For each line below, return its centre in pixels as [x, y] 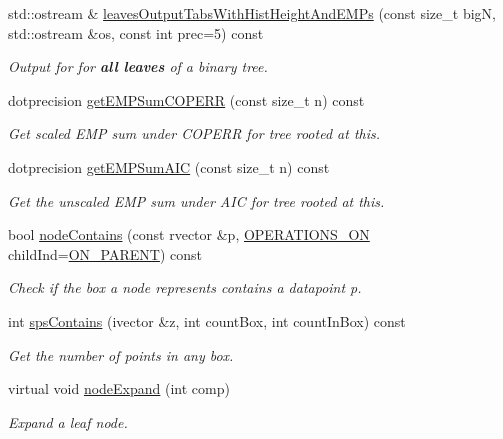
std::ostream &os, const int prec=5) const [136, 32]
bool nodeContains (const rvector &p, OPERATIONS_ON [189, 234]
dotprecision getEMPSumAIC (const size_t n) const [169, 166]
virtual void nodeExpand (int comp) [119, 388]
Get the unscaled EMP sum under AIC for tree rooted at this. [196, 200]
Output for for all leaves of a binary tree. [138, 66]
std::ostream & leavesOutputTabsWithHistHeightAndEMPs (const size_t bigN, [252, 13]
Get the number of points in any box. [121, 354]
